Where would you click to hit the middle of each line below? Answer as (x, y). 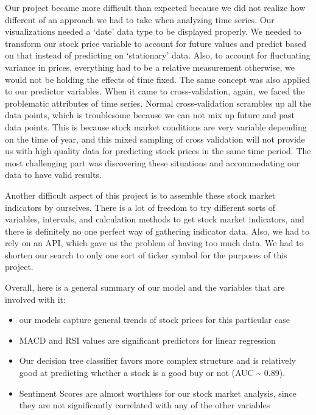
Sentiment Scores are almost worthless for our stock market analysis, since (158, 393)
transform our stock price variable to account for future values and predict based (156, 43)
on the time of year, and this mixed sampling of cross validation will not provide (155, 139)
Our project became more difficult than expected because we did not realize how (155, 7)
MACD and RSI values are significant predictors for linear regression (147, 340)
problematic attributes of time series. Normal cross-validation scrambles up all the (158, 103)
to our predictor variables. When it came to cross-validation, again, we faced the (155, 91)
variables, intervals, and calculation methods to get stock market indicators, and (155, 219)
